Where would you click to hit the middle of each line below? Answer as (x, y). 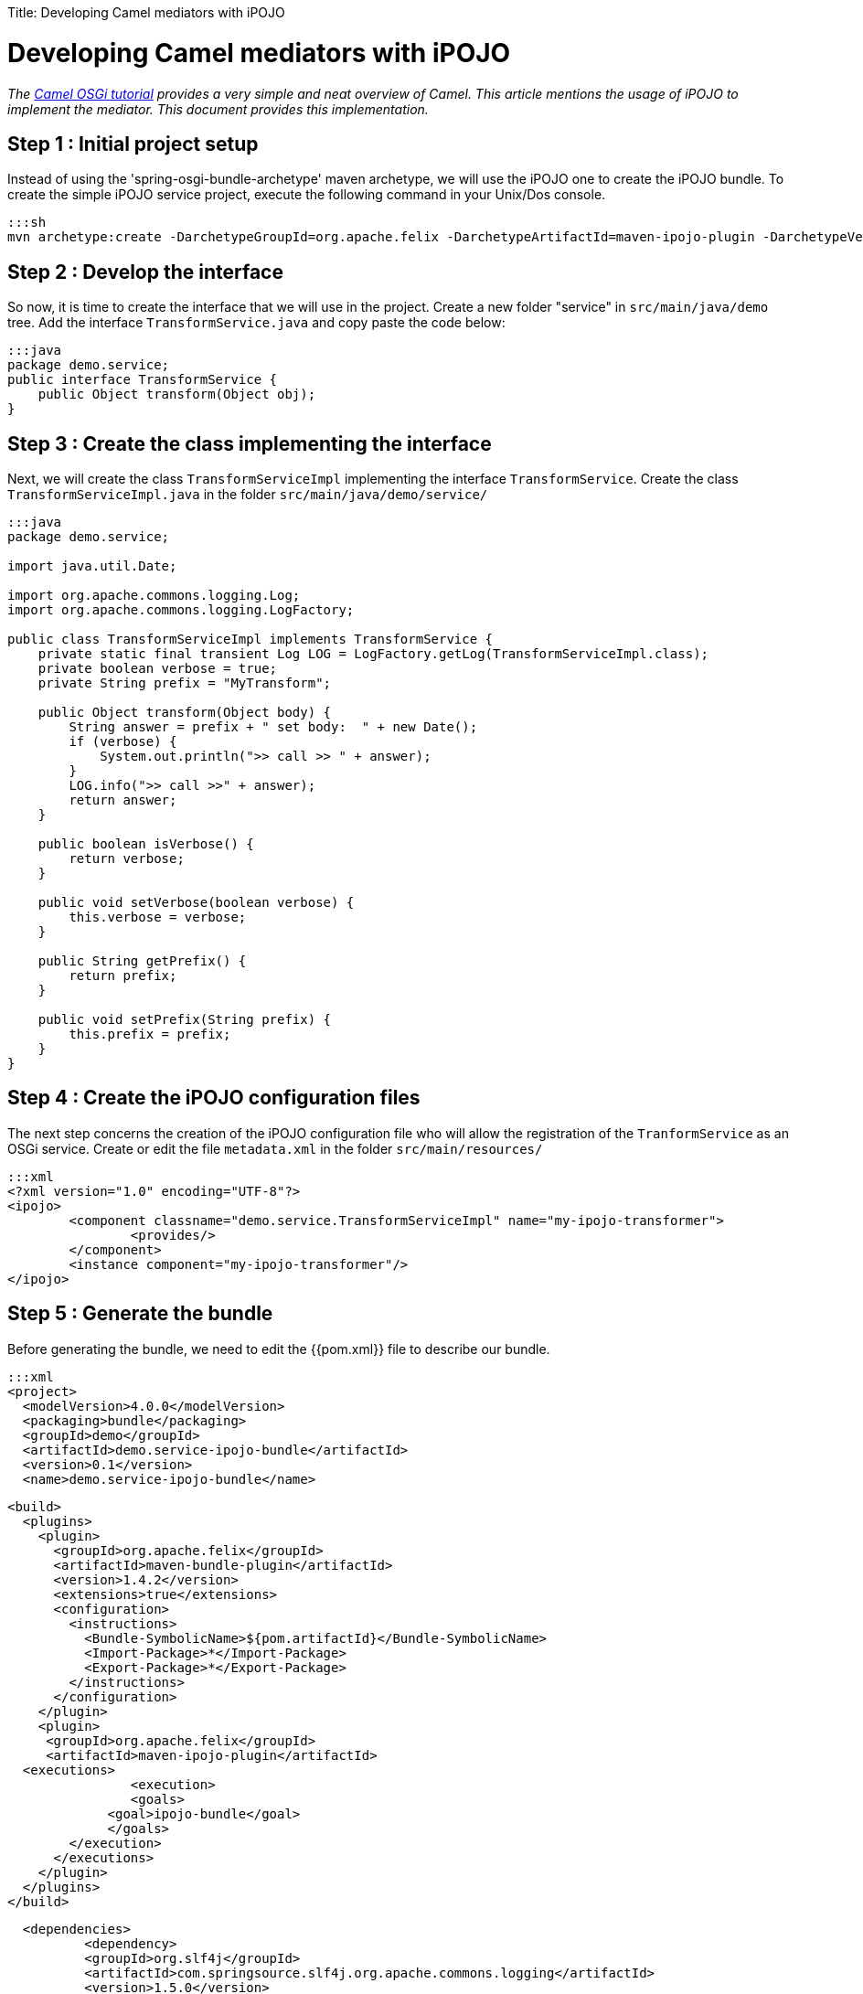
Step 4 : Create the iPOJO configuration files (214, 1098)
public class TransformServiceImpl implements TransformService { (250, 640)
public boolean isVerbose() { (146, 844)
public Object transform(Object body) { (185, 713)
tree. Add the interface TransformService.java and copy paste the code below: (256, 323)
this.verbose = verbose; (158, 917)
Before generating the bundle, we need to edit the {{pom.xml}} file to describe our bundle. (279, 1349)
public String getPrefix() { (142, 961)
